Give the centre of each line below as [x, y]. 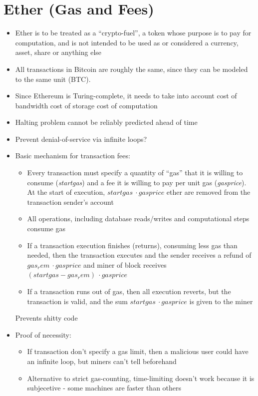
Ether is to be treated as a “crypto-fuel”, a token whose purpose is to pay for [133, 33]
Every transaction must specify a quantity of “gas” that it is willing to [135, 173]
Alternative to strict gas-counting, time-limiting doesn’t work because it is [141, 378]
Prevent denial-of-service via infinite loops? [81, 139]
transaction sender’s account [70, 201]
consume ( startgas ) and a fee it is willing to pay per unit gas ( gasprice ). [137, 182]
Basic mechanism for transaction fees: [73, 156]
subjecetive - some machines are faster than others [104, 388]
